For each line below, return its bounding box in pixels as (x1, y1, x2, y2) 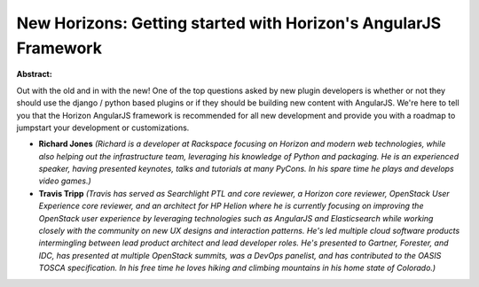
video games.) (38, 175, 92, 186)
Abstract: (16, 69, 52, 80)
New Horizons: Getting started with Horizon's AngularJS (16, 13, 442, 33)
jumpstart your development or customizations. (16, 122, 190, 133)
